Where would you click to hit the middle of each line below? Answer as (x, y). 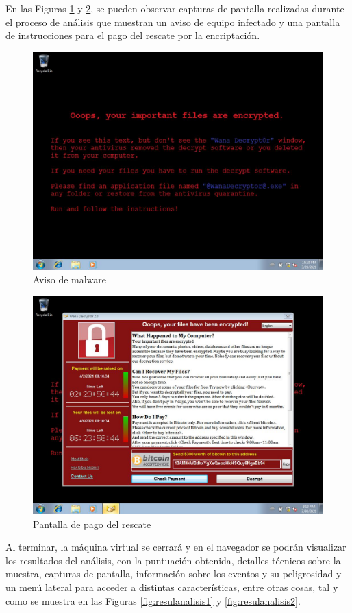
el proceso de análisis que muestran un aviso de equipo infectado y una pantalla (173, 22)
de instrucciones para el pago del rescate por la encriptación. (133, 35)
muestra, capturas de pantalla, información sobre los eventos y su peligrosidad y (174, 574)
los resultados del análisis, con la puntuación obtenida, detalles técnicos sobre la (173, 560)
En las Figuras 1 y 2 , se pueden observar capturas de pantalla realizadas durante (175, 8)
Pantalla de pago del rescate (92, 524)
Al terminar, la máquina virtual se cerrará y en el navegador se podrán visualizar (176, 547)
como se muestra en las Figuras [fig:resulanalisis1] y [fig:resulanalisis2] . (153, 600)
